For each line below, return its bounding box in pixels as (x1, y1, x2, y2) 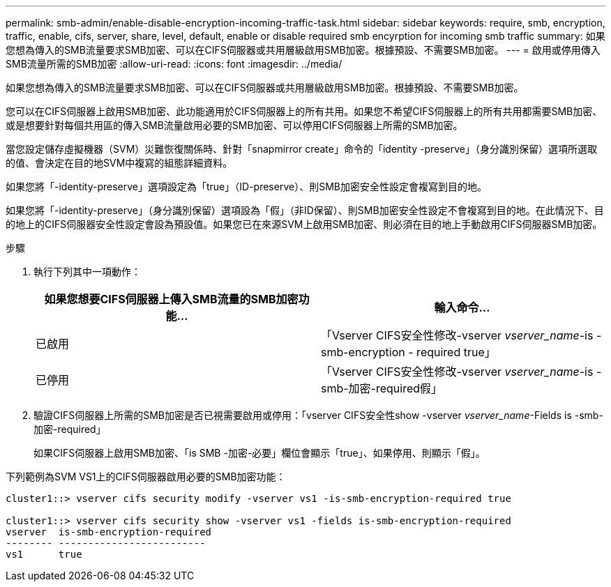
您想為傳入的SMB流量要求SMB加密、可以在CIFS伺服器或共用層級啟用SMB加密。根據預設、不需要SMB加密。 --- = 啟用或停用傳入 (6, 44, 601, 56)
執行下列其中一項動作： (33, 266, 141, 277)
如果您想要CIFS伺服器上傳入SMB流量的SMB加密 (44, 292, 299, 306)
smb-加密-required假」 (321, 381, 443, 395)
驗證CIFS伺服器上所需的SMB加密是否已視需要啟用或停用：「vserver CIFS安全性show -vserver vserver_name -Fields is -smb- (33, 409, 603, 421)
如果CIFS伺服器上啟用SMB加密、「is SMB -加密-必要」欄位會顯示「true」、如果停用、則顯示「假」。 (33, 447, 485, 459)
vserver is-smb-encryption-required (6, 526, 212, 538)
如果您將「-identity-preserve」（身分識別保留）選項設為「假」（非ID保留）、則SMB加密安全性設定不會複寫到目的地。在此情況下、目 (6, 204, 604, 216)
